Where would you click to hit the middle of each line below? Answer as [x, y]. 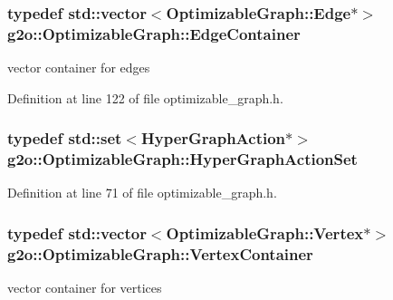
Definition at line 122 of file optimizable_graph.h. [145, 97]
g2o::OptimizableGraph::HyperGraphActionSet [182, 159]
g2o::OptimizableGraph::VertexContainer [160, 253]
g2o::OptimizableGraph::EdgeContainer [154, 33]
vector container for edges [79, 68]
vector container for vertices [85, 288]
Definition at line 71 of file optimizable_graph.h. [142, 193]
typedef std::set [65, 138]
